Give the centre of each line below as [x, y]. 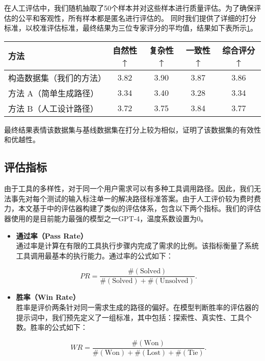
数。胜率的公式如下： [52, 327]
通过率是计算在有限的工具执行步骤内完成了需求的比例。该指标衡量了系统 [137, 246]
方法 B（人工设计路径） [53, 108]
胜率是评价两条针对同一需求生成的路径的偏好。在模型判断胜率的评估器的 [137, 307]
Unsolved [174, 281]
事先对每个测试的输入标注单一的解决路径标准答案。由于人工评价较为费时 [132, 198]
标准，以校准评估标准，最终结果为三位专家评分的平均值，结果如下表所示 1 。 [131, 28]
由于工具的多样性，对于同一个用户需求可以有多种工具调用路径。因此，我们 [129, 188]
